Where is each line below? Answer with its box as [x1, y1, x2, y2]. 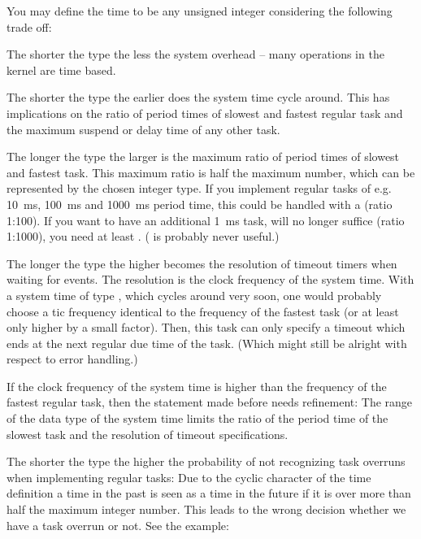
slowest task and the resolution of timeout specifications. [7, 425, 289, 442]
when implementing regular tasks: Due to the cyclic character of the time [7, 468, 371, 485]
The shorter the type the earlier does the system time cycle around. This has [7, 89, 390, 106]
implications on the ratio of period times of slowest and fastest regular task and [7, 104, 403, 121]
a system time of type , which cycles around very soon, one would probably [7, 286, 382, 303]
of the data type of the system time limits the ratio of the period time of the [7, 410, 388, 427]
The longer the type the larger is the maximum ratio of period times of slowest [7, 148, 400, 165]
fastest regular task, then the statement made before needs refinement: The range [7, 393, 413, 411]
